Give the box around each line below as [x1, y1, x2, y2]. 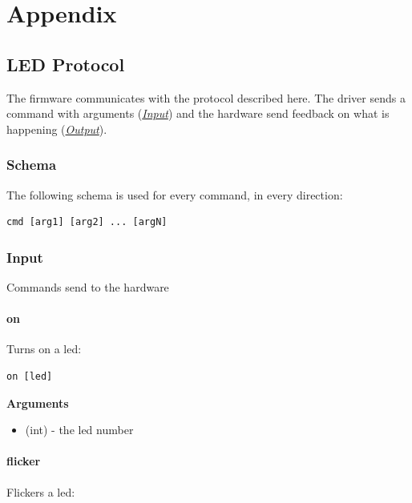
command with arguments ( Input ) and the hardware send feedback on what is [6, 105, 390, 122]
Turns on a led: [6, 340, 82, 357]
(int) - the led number [25, 421, 134, 438]
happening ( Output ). [6, 120, 107, 137]
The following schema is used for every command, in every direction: [6, 186, 343, 203]
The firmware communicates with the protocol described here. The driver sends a [6, 89, 406, 106]
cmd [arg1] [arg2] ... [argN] [6, 216, 168, 228]
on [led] [6, 370, 53, 382]
